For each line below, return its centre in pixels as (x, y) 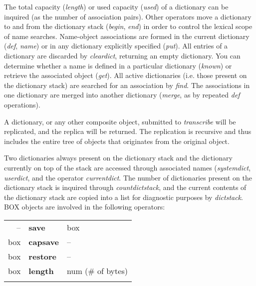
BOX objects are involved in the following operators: (85, 207)
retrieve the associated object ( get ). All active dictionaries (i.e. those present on (126, 75)
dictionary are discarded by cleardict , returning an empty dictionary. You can (122, 55)
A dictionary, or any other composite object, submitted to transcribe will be (120, 121)
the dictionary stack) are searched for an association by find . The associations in (127, 85)
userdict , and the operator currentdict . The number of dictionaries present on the (128, 177)
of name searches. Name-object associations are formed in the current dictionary (127, 36)
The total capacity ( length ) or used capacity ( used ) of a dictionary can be (116, 6)
